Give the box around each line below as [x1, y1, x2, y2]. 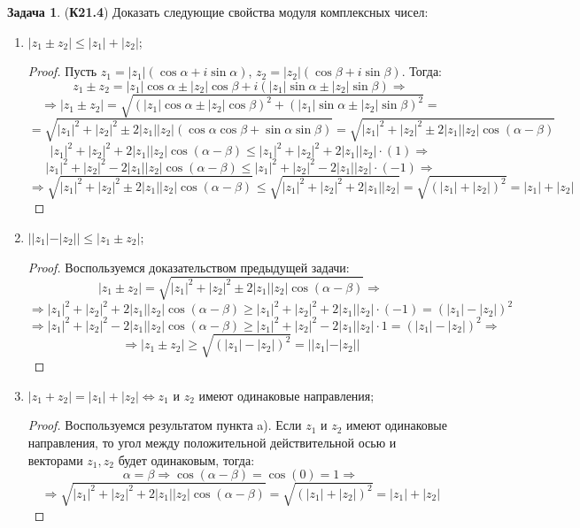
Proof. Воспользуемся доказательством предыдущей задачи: [27, 257, 350, 276]
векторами [27, 450, 83, 469]
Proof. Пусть [27, 62, 97, 80]
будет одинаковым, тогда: [118, 450, 255, 469]
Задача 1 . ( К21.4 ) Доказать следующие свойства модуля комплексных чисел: [7, 3, 429, 20]
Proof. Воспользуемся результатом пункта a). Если [27, 416, 302, 434]
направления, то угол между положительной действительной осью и [27, 433, 397, 452]
